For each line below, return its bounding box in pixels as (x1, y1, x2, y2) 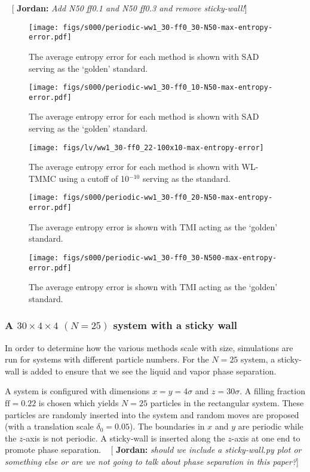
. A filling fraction (240, 385, 305, 397)
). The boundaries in (129, 420, 205, 433)
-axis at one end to (231, 431, 300, 444)
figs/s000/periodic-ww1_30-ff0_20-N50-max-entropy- (63, 193, 273, 202)
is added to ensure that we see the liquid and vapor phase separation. (22, 364, 277, 377)
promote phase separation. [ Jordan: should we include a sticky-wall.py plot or (5, 443, 302, 456)
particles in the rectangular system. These (150, 397, 304, 409)
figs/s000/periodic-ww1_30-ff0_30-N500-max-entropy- (63, 253, 277, 262)
